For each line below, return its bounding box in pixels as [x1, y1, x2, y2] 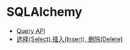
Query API [16, 27, 46, 35]
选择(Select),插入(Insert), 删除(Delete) [16, 35, 123, 43]
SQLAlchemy [6, 4, 83, 20]
